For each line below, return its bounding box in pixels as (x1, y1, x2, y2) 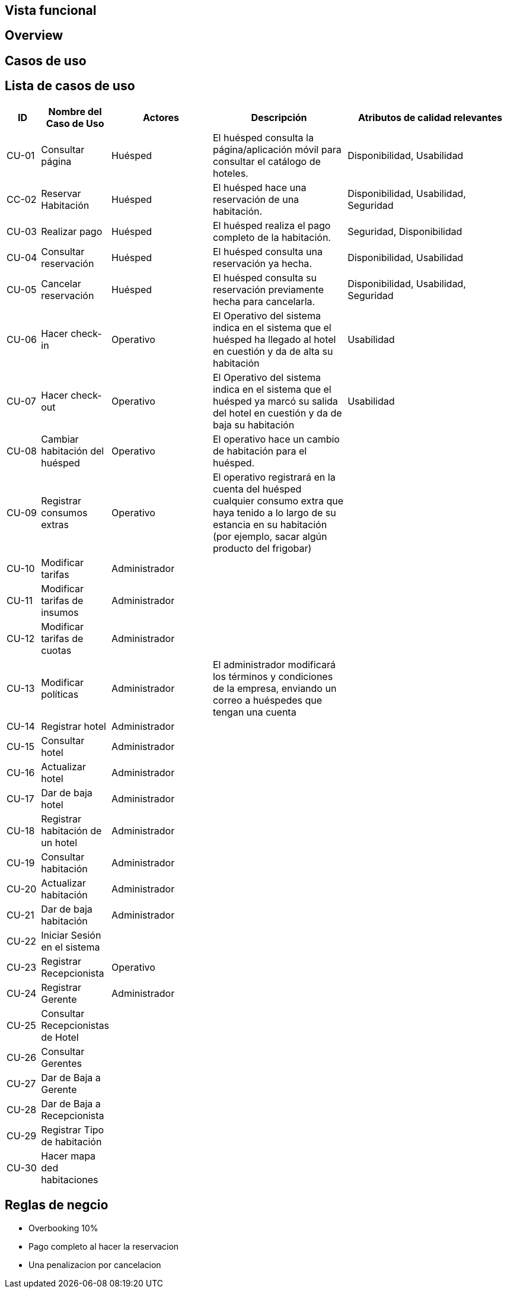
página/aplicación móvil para (212, 143, 342, 155)
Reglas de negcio (5, 1197, 109, 1213)
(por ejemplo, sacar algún (212, 530, 327, 542)
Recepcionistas (41, 1019, 110, 1031)
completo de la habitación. (212, 231, 331, 243)
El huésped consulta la (212, 131, 314, 144)
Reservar (41, 187, 81, 199)
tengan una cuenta (212, 706, 296, 718)
